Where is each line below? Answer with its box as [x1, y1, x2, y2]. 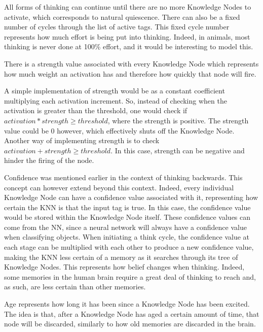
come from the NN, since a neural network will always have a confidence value [4, 221, 247, 232]
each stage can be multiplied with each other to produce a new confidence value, [4, 242, 254, 252]
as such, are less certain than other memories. [4, 281, 146, 292]
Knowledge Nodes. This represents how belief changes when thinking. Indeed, [4, 261, 245, 272]
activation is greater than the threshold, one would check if [4, 105, 187, 116]
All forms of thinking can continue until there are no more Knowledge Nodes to [4, 2, 251, 12]
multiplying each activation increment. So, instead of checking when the [4, 95, 227, 106]
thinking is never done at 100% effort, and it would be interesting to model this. [4, 41, 253, 52]
